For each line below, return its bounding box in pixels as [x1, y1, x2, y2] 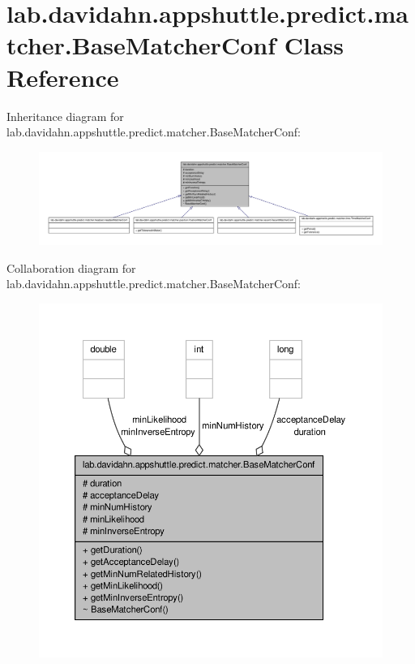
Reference [6, 60, 119, 93]
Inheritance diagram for [6, 107, 124, 124]
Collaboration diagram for [6, 259, 136, 276]
